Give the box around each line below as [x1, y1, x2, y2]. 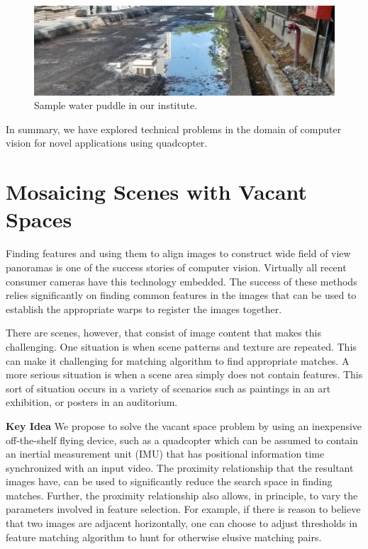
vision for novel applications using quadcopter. [6, 135, 208, 150]
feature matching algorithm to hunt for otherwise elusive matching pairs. [6, 529, 322, 544]
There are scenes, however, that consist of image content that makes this [6, 325, 321, 340]
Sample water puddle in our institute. [34, 98, 198, 113]
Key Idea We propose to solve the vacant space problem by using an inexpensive [6, 418, 362, 433]
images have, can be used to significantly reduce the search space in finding [6, 474, 333, 489]
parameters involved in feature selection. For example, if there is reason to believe [6, 502, 361, 516]
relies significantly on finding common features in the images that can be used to [6, 288, 357, 302]
